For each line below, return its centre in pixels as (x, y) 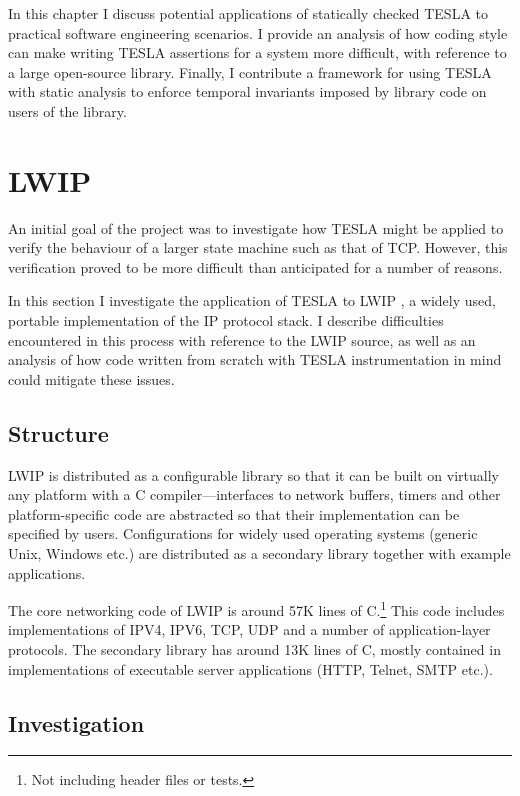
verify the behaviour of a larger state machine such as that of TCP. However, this (258, 247)
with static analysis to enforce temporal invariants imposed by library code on (247, 91)
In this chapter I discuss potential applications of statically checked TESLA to (248, 13)
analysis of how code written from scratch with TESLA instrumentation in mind (255, 359)
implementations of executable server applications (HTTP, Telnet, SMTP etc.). (250, 668)
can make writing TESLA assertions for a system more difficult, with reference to (257, 52)
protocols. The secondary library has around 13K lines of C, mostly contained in (254, 649)
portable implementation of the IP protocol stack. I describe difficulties (226, 320)
